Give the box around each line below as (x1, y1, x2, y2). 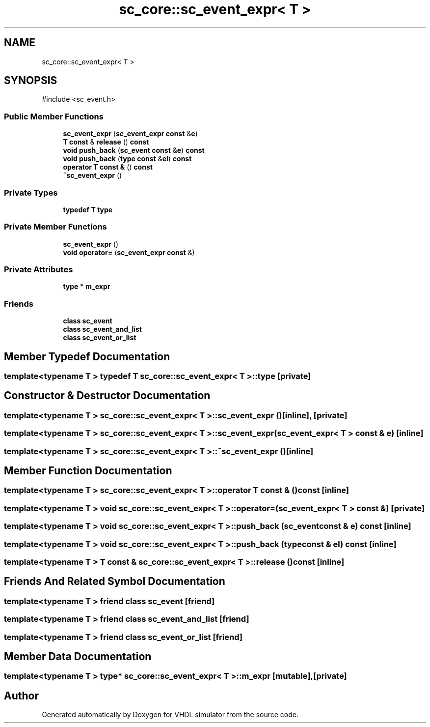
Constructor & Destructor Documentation (4, 389, 211, 402)
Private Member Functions (4, 222, 107, 232)
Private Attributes (4, 264, 73, 275)
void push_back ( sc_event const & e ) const (63, 146, 205, 155)
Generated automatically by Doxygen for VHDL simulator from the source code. (42, 710, 299, 719)
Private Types (4, 187, 58, 198)
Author (4, 689, 39, 702)
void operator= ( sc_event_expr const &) (63, 248, 195, 257)
